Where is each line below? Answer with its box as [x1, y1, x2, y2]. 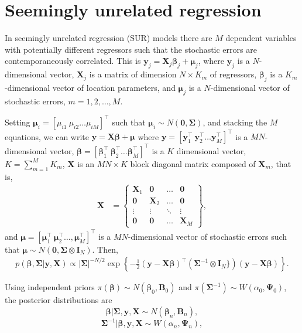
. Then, [92, 243, 118, 255]
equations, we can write [5, 130, 89, 142]
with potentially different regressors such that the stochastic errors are [5, 43, 257, 55]
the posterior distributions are [5, 294, 112, 306]
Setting [5, 115, 30, 128]
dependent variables [225, 32, 297, 44]
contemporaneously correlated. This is [5, 55, 141, 67]
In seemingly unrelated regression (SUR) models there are [5, 32, 212, 44]
